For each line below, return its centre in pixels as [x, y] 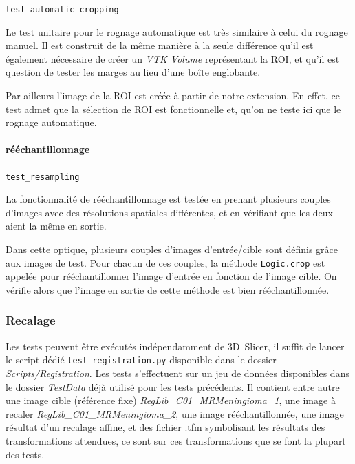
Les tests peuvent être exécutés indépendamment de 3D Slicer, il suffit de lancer [175, 346]
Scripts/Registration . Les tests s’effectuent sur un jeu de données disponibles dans [177, 373]
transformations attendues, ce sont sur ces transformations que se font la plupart [176, 440]
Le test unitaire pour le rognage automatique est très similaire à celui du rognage [177, 31]
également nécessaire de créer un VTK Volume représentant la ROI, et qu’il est [173, 58]
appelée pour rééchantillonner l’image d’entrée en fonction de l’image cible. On [171, 276]
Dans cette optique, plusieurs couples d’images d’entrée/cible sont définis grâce [172, 249]
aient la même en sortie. [56, 226]
